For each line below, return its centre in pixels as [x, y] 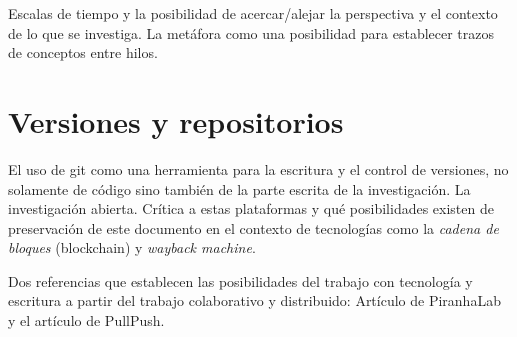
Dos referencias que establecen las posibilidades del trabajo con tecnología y [240, 280]
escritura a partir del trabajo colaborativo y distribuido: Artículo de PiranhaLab [254, 300]
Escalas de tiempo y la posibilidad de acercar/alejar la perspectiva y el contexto [253, 13]
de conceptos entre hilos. [83, 52]
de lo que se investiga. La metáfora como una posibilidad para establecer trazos [251, 32]
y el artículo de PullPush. [86, 320]
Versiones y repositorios [176, 120]
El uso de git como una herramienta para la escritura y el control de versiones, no [258, 168]
